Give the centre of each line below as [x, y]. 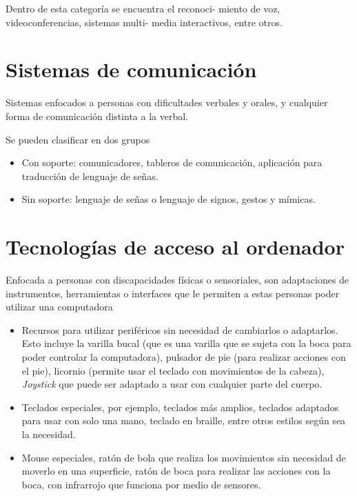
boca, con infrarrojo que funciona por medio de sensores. [141, 484]
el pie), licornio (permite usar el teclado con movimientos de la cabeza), [173, 370]
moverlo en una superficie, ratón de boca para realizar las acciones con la [176, 471]
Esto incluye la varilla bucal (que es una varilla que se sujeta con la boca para [186, 343]
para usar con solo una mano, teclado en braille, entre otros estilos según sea [184, 420]
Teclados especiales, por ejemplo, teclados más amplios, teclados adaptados [180, 407]
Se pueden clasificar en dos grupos [78, 139]
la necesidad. [49, 434]
